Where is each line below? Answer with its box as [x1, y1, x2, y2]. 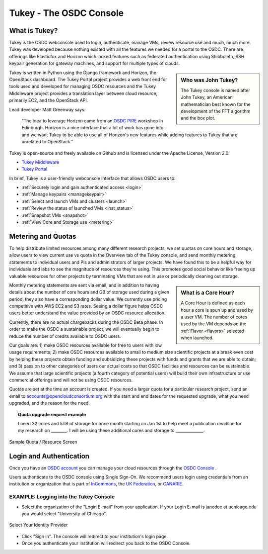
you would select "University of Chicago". [21, 510, 107, 517]
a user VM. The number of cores [181, 314, 248, 320]
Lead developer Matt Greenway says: [9, 106, 86, 112]
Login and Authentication [9, 452, 89, 460]
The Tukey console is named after [181, 87, 250, 93]
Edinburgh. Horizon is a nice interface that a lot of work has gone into [21, 125, 164, 131]
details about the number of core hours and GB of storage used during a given [9, 289, 170, 295]
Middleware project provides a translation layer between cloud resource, [9, 90, 158, 96]
